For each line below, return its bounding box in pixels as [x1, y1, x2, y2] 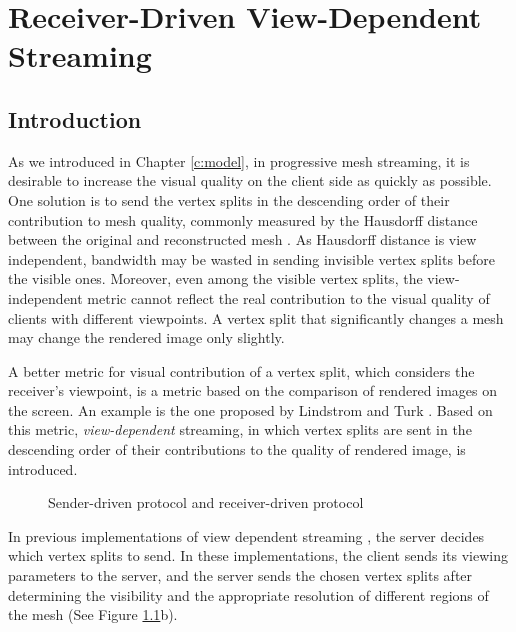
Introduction [8, 103, 142, 134]
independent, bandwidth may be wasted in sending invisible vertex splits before [8, 248, 496, 269]
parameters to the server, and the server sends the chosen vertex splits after [8, 565, 473, 586]
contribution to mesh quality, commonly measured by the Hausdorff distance [8, 209, 478, 230]
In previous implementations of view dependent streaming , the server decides [8, 525, 485, 546]
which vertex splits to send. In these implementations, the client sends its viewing [8, 545, 508, 566]
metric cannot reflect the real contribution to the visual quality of [87, 287, 490, 308]
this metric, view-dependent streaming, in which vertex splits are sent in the [8, 419, 472, 440]
